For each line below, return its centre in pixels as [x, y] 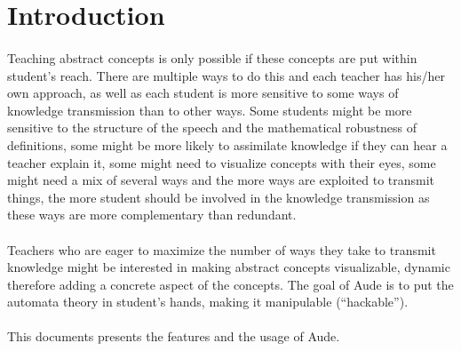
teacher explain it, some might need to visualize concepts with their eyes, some [222, 162]
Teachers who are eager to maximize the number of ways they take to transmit [222, 249]
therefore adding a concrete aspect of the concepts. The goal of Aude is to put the [230, 284]
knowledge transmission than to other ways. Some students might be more [210, 110]
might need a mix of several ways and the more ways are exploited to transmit [221, 180]
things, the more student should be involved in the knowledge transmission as [219, 197]
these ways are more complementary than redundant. [152, 215]
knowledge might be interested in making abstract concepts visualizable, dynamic [229, 267]
